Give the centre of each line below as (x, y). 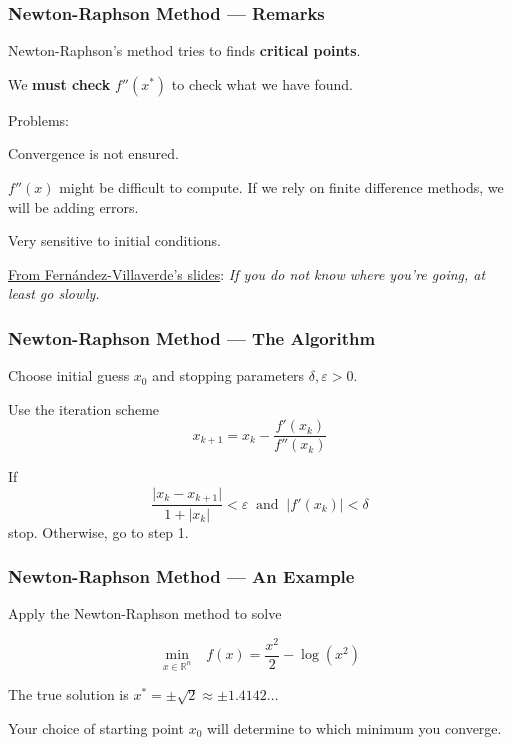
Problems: (38, 119)
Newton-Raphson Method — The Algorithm (192, 337)
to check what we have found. (262, 83)
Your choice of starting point (96, 727)
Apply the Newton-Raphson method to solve (145, 613)
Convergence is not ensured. (93, 153)
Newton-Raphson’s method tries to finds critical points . (184, 50)
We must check (59, 83)
